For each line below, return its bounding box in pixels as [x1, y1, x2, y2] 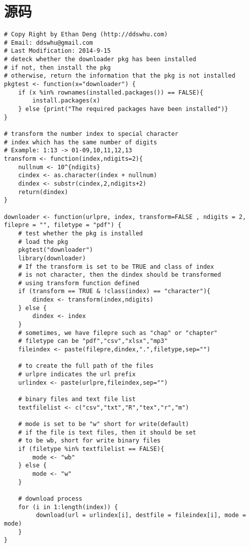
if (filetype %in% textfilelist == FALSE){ [18, 445, 165, 452]
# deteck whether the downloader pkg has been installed [4, 56, 196, 63]
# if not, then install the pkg [4, 64, 111, 71]
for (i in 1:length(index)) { [18, 503, 118, 511]
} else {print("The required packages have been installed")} [18, 106, 229, 113]
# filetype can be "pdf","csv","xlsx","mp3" [18, 337, 168, 345]
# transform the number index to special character [4, 130, 178, 137]
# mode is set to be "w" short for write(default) [18, 420, 189, 428]
